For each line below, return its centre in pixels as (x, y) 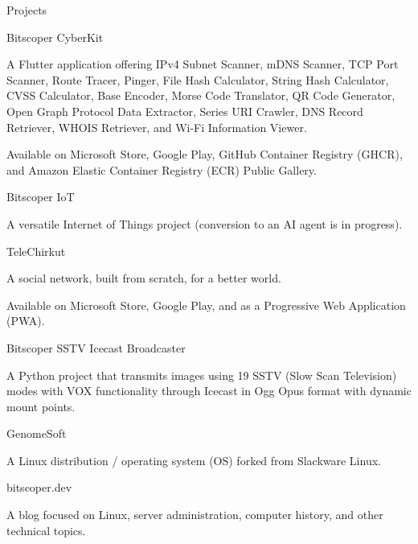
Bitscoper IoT (41, 197)
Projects (27, 10)
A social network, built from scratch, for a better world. (144, 278)
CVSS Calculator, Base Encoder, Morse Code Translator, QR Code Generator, (201, 95)
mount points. (41, 406)
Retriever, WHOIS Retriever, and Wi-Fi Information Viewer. (157, 127)
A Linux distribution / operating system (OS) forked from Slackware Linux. (194, 460)
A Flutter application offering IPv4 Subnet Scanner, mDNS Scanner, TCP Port (203, 64)
